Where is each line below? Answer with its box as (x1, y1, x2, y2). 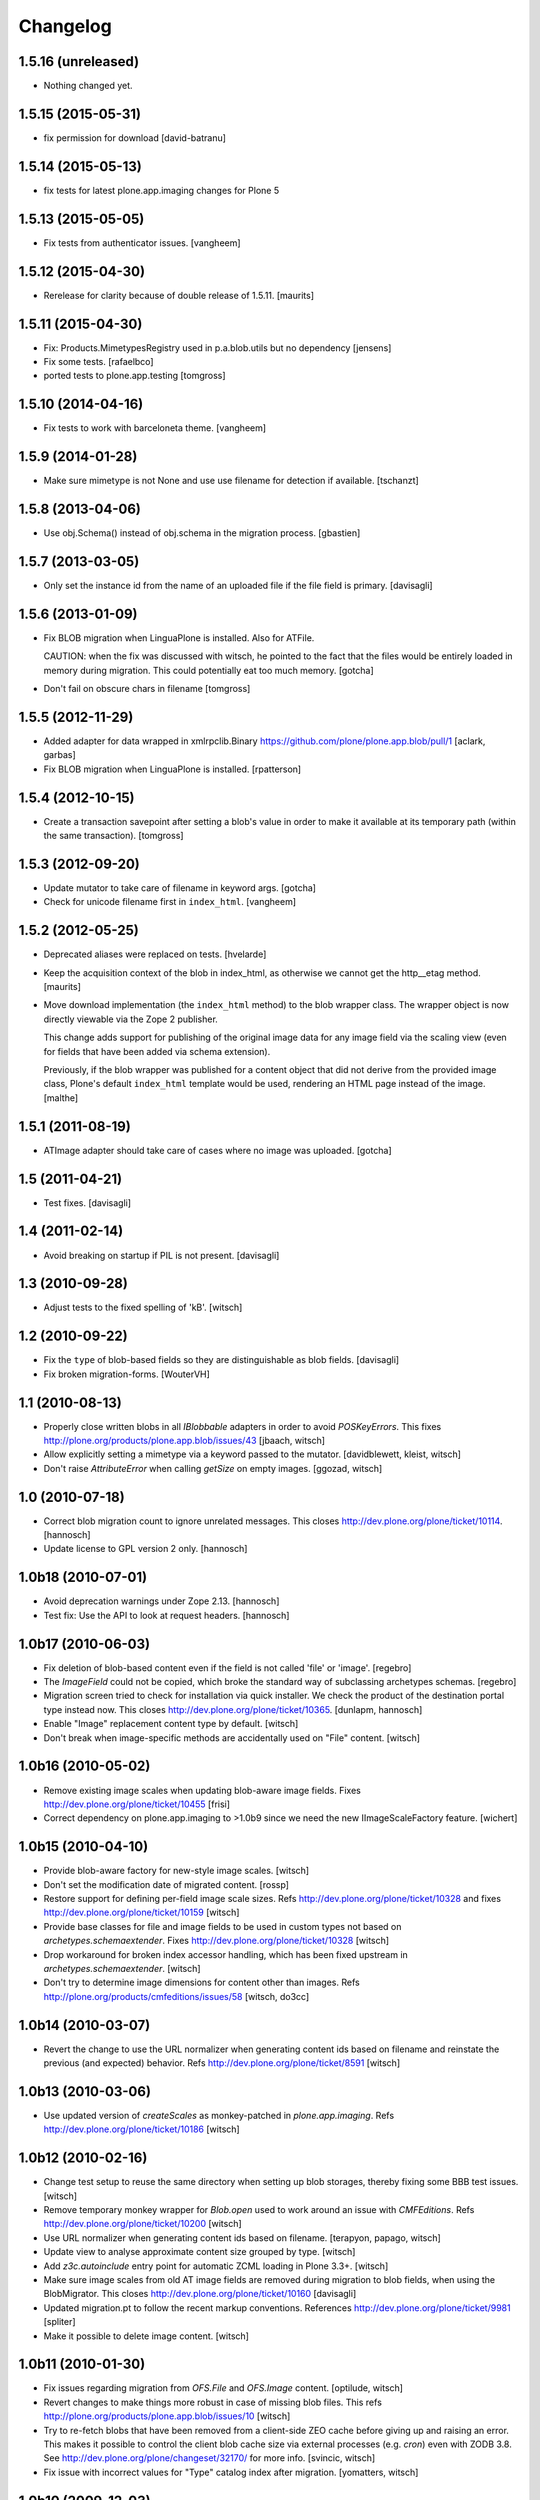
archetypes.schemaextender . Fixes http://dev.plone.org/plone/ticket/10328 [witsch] (43, 1935, 390, 1947)
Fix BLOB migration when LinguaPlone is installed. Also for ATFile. (43, 631, 315, 644)
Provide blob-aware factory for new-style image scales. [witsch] (43, 1865, 310, 1877)
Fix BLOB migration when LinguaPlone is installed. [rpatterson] (43, 763, 302, 775)
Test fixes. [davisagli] (43, 1196, 132, 1209)
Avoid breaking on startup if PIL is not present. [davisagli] (43, 1249, 280, 1261)
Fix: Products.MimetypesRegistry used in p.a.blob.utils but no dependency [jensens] (43, 341, 392, 354)
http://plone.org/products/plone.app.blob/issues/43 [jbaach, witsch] (43, 1435, 325, 1446)
